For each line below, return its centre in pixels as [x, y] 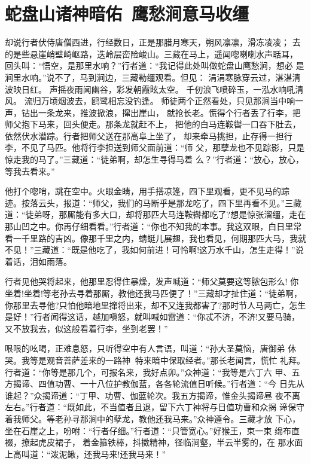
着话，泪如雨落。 [38, 261]
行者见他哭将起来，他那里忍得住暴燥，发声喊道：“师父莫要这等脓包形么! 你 [152, 281]
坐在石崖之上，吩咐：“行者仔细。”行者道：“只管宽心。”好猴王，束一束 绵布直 [153, 430]
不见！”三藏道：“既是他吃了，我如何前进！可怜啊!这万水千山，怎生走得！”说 [154, 250]
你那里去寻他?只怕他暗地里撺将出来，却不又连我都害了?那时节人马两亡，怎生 [155, 305]
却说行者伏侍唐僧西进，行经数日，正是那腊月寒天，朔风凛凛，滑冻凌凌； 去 [153, 42]
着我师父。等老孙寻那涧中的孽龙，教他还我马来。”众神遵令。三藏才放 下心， [153, 418]
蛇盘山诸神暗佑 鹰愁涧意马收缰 [127, 13]
